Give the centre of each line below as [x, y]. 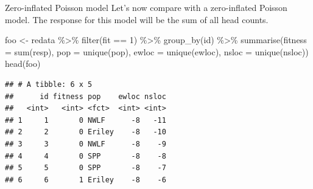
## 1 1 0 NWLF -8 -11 [86, 120]
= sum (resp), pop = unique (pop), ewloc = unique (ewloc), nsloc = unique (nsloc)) [157, 51]
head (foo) [23, 64]
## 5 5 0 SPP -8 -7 [86, 168]
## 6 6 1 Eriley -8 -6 [86, 180]
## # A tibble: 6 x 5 [49, 84]
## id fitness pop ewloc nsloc [86, 96]
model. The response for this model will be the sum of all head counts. [137, 19]
